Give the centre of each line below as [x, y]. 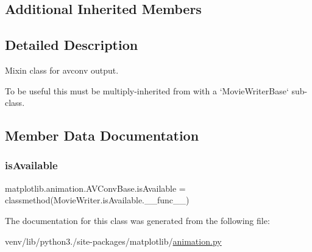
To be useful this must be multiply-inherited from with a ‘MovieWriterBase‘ [147, 90]
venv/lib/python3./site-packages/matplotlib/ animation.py [113, 241]
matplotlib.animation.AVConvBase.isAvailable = [95, 188]
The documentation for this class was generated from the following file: [137, 220]
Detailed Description [72, 45]
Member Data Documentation [102, 135]
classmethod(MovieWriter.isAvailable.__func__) [97, 200]
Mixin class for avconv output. [62, 70]
